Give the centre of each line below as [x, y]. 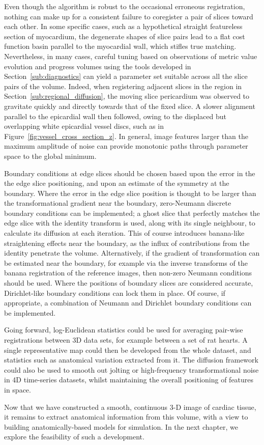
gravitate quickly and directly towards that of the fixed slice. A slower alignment [130, 106]
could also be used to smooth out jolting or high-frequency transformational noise [131, 369]
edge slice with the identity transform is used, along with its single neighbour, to [130, 223]
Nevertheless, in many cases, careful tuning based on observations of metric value [131, 56]
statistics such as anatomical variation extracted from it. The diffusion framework [131, 360]
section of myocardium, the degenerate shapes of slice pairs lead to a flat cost [125, 36]
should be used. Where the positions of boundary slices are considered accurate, [129, 283]
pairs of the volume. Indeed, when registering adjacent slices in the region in [123, 86]
